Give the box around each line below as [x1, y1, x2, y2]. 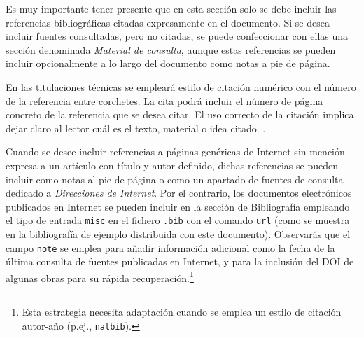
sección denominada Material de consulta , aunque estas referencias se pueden [6, 42, 336, 57]
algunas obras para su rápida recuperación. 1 [6, 268, 194, 285]
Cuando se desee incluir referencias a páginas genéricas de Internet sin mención [6, 144, 345, 159]
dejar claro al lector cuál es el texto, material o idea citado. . [6, 120, 266, 135]
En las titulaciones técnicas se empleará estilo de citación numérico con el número [6, 79, 356, 94]
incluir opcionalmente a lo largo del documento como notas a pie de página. [6, 56, 330, 71]
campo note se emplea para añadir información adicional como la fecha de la [6, 240, 335, 255]
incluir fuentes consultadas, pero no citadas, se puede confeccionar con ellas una [6, 29, 349, 43]
